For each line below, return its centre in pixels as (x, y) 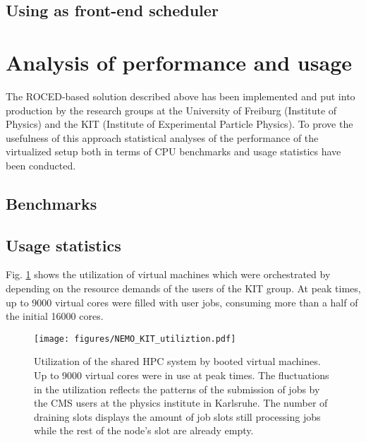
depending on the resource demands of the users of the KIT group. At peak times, (183, 288)
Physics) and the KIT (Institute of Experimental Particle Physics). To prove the (179, 124)
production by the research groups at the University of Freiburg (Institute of (171, 110)
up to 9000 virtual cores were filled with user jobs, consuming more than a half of (182, 302)
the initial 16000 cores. (55, 316)
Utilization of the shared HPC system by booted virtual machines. (177, 361)
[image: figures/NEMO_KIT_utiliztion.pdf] (135, 339)
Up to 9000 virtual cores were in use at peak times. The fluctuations (182, 375)
